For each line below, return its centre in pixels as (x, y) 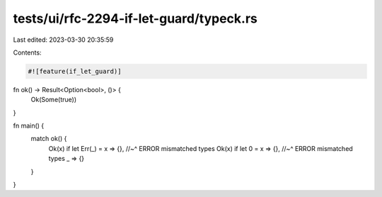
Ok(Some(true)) (54, 100)
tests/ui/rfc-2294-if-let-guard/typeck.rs (135, 18)
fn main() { (29, 126)
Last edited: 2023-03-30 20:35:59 (63, 40)
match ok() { (49, 139)
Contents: (27, 52)
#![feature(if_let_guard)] (75, 71)
